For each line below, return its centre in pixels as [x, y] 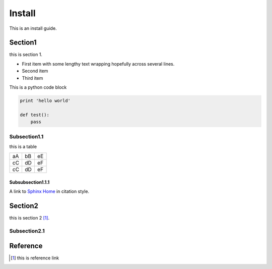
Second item [35, 71]
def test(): [35, 115]
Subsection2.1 [27, 231]
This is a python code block [38, 87]
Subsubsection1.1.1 [29, 182]
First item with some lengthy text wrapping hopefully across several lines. [98, 64]
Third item [32, 78]
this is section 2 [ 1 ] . [29, 218]
